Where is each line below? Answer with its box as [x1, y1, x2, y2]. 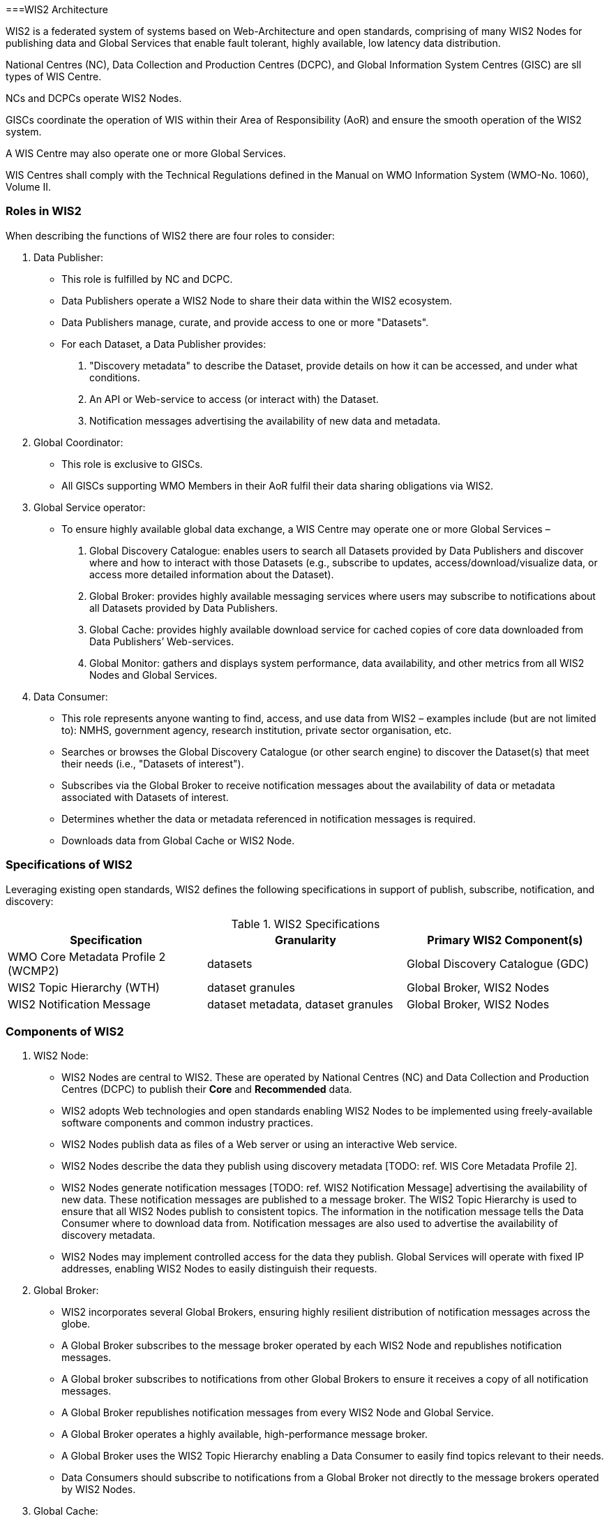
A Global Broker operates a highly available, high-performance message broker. [61, 1428, 428, 1441]
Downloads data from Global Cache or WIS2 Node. [61, 834, 295, 846]
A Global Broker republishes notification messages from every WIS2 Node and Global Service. [61, 1406, 494, 1419]
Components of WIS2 [6, 1024, 124, 1038]
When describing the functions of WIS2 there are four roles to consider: [6, 229, 335, 242]
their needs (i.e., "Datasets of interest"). [61, 757, 244, 770]
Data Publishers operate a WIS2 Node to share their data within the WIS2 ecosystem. [61, 294, 452, 307]
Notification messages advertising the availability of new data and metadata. [89, 414, 441, 427]
